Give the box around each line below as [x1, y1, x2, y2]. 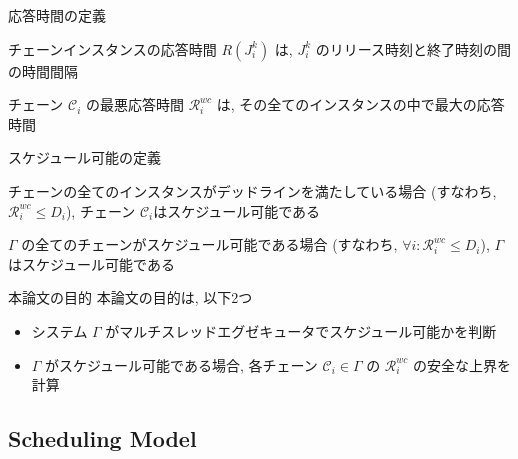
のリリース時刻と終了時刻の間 [315, 38, 512, 59]
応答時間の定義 [8, 5, 106, 25]
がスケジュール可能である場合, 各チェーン [45, 354, 318, 375]
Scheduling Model [8, 423, 197, 454]
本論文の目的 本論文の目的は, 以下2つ [8, 287, 253, 308]
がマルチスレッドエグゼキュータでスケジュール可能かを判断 [105, 320, 497, 341]
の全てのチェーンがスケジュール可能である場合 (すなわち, [21, 234, 398, 255]
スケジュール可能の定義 [8, 147, 162, 168]
